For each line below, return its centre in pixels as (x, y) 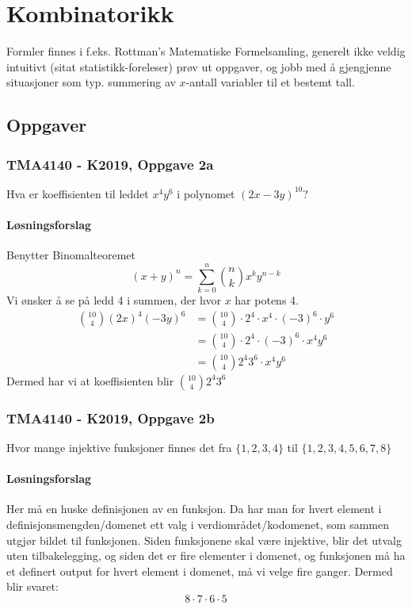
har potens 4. (267, 300)
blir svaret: (32, 586)
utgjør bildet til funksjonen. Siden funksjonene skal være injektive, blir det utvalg (204, 540)
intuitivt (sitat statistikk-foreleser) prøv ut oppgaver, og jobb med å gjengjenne (199, 66)
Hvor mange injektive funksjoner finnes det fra (119, 447)
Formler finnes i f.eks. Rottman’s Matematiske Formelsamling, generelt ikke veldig (206, 51)
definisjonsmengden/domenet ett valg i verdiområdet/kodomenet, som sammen (198, 524)
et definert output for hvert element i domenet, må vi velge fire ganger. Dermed (200, 571)
